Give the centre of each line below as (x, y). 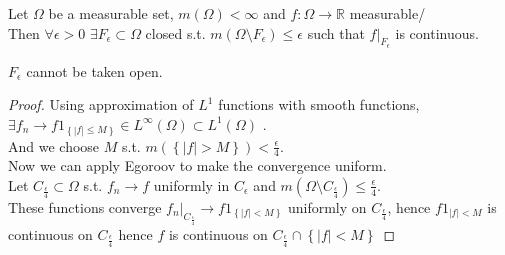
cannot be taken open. (94, 70)
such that (336, 32)
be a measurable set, (111, 13)
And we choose (54, 145)
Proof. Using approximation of (101, 104)
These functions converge (85, 206)
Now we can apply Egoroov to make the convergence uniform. (197, 165)
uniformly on (327, 206)
